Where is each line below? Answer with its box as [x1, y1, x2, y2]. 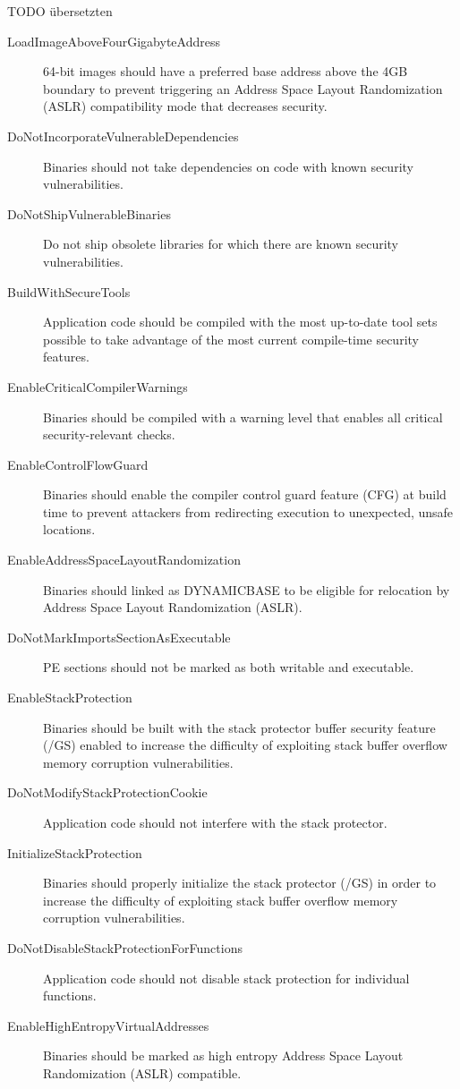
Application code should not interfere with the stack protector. [43, 813, 388, 831]
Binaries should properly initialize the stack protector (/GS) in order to [43, 873, 437, 892]
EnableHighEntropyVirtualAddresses [7, 1016, 209, 1034]
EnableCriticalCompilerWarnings [7, 377, 188, 396]
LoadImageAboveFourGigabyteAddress [7, 31, 220, 50]
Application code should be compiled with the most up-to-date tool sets [43, 312, 438, 331]
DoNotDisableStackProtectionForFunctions [7, 938, 243, 957]
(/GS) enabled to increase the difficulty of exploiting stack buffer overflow [43, 736, 447, 754]
